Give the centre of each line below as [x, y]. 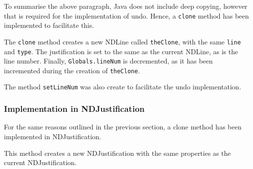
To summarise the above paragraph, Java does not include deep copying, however [126, 6]
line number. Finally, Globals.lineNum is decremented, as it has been [108, 61]
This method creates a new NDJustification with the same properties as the [117, 153]
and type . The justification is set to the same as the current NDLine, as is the [121, 51]
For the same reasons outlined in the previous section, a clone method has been [123, 127]
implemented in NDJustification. [53, 136]
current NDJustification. [40, 162]
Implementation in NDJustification [74, 109]
